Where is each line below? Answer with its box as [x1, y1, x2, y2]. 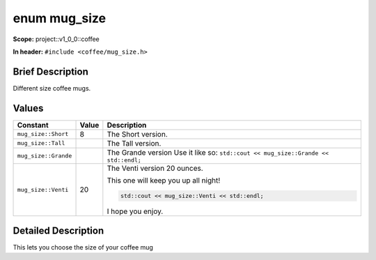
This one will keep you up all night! [107, 175, 221, 185]
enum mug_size [13, 10, 107, 26]
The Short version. [107, 129, 168, 139]
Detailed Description [13, 224, 104, 236]
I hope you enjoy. [107, 206, 164, 216]
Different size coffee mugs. [13, 84, 91, 92]
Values [13, 102, 44, 114]
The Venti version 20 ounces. [107, 163, 203, 173]
